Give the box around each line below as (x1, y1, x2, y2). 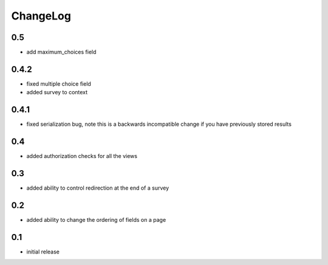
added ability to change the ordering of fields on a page (26, 216, 166, 223)
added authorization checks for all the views (26, 153, 138, 160)
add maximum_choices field (26, 49, 97, 56)
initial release (26, 248, 60, 255)
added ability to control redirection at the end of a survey (26, 184, 169, 191)
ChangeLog (11, 9, 71, 22)
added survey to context (26, 89, 88, 96)
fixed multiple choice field (26, 80, 91, 88)
